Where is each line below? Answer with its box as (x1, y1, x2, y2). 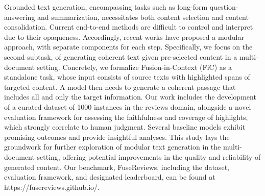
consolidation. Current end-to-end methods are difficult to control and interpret (4, 21, 253, 32)
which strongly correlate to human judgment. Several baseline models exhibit (4, 121, 246, 132)
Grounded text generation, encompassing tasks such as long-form (4, 2, 208, 12)
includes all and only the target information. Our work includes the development (4, 91, 256, 102)
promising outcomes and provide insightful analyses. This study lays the (4, 131, 230, 142)
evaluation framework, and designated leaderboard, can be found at (4, 171, 215, 182)
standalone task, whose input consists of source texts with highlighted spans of (4, 71, 250, 82)
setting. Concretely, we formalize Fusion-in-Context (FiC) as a (37, 61, 232, 72)
